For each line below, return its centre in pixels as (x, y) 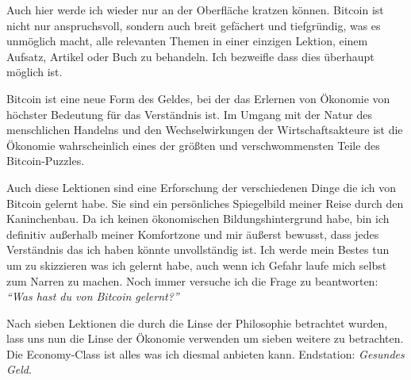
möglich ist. (35, 72)
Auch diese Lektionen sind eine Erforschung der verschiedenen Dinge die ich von (202, 187)
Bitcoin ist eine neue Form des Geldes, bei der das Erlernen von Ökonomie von (198, 98)
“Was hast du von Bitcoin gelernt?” (93, 296)
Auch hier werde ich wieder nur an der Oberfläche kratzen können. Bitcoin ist (195, 10)
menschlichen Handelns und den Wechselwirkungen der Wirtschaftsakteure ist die (205, 130)
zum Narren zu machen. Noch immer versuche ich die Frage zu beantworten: (192, 280)
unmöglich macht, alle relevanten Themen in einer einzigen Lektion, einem (187, 41)
